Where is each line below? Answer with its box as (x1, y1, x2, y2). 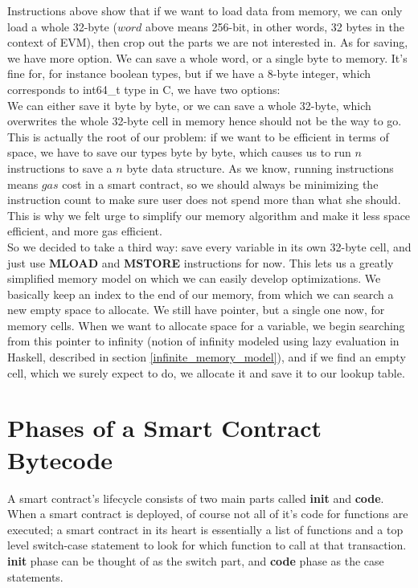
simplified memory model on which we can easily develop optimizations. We (7, 270, 381, 287)
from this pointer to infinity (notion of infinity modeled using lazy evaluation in (7, 333, 400, 349)
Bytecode (7, 443, 113, 476)
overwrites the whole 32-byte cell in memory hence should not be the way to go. (7, 112, 402, 129)
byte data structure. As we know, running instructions (126, 159, 394, 176)
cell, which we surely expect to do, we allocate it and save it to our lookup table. (7, 364, 405, 381)
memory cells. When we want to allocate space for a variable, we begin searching (7, 316, 405, 333)
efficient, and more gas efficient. (7, 223, 162, 239)
